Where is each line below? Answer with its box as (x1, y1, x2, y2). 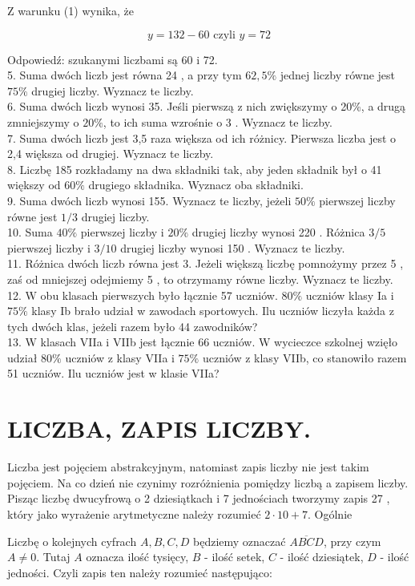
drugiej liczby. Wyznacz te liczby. (31, 82, 194, 99)
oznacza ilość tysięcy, (86, 548, 189, 565)
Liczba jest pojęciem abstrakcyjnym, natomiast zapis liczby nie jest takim (7, 459, 369, 475)
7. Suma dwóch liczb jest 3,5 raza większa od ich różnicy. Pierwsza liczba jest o (7, 129, 397, 146)
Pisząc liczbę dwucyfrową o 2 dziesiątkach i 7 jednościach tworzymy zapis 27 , (7, 490, 390, 507)
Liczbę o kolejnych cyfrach (7, 532, 137, 549)
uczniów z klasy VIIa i (65, 349, 175, 366)
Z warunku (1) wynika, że (7, 2, 134, 18)
